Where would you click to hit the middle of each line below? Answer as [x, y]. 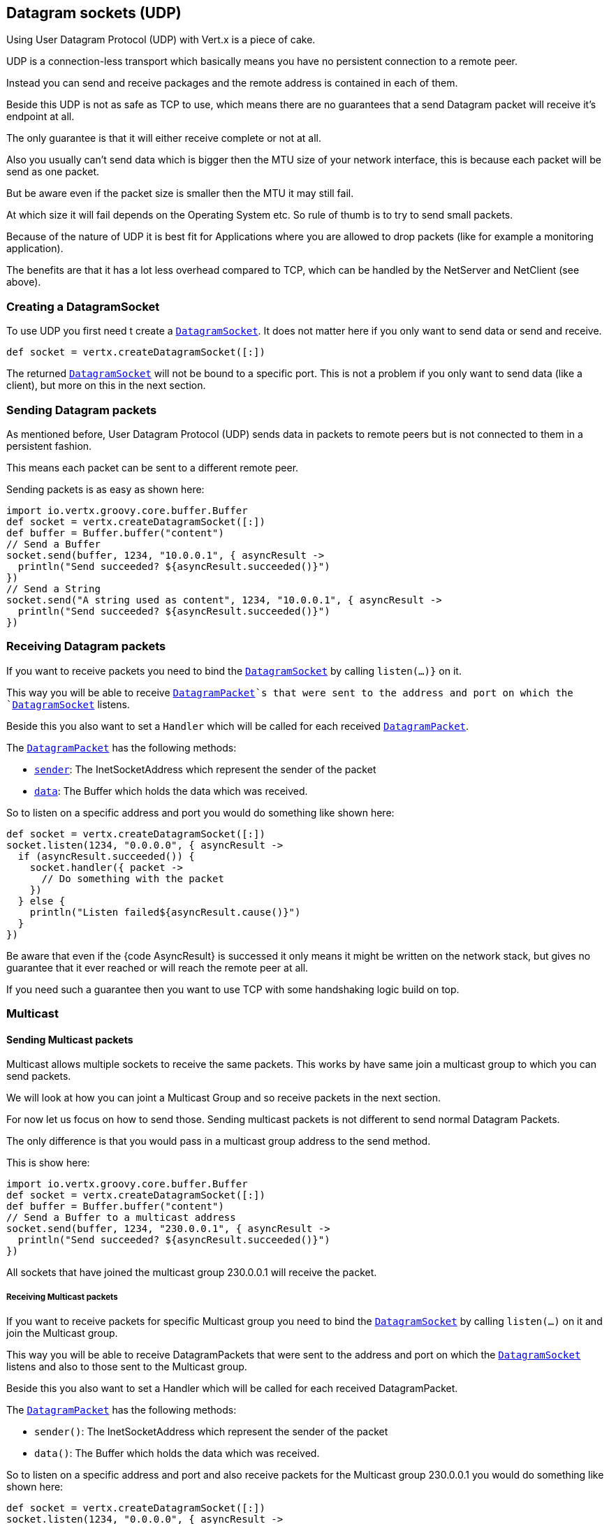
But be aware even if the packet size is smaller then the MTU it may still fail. [180, 193]
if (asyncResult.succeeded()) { [106, 856]
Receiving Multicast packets [62, 1297]
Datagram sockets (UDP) [94, 13]
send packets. [39, 1076]
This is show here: [48, 1163]
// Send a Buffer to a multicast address [121, 1218]
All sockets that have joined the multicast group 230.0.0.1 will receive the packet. [192, 1273]
